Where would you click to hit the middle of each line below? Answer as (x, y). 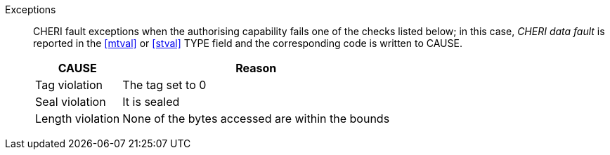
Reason (256, 68)
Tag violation (69, 85)
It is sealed (151, 102)
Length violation (78, 119)
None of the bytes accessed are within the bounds (256, 119)
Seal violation (71, 102)
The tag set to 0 (164, 85)
